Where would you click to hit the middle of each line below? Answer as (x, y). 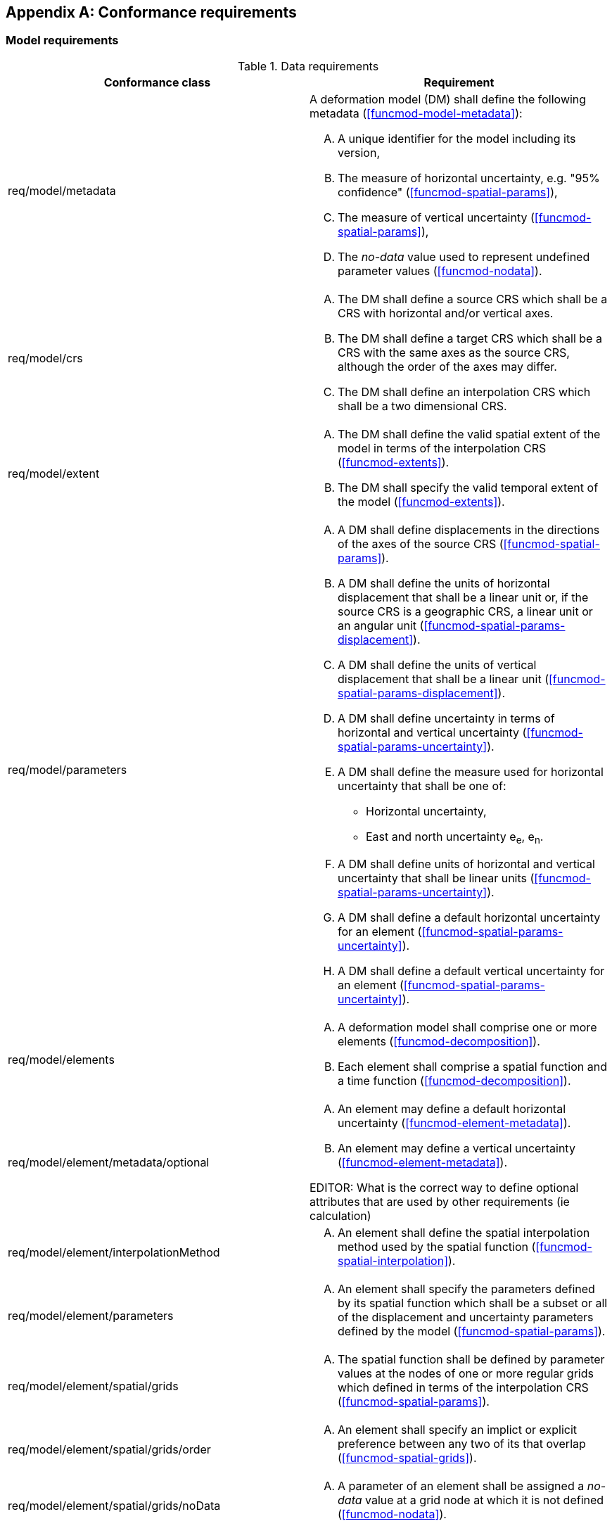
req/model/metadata (62, 190)
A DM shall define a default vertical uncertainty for (471, 971)
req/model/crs (45, 358)
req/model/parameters (68, 770)
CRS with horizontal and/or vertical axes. (446, 313)
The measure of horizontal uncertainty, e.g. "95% (469, 178)
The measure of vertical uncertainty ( (436, 217)
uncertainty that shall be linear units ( (436, 878)
